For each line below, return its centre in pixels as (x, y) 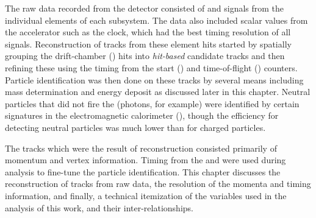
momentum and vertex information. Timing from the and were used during (145, 160)
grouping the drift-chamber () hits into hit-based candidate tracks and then (145, 56)
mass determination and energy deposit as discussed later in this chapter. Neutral (158, 92)
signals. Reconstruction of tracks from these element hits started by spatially (148, 44)
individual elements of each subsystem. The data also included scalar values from (156, 20)
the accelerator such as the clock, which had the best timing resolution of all (148, 32)
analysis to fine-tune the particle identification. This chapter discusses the (143, 171)
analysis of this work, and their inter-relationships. (99, 207)
